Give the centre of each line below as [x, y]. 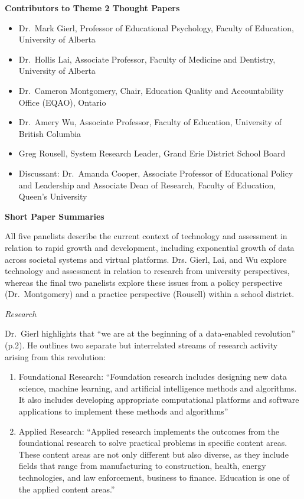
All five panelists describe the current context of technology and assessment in [146, 236]
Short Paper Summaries [55, 216]
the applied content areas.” [67, 489]
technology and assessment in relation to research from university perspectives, [147, 271]
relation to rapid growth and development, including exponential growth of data [150, 247]
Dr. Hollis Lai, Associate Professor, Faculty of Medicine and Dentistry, [147, 59]
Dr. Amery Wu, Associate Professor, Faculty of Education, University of [150, 122]
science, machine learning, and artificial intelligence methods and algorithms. [158, 388]
